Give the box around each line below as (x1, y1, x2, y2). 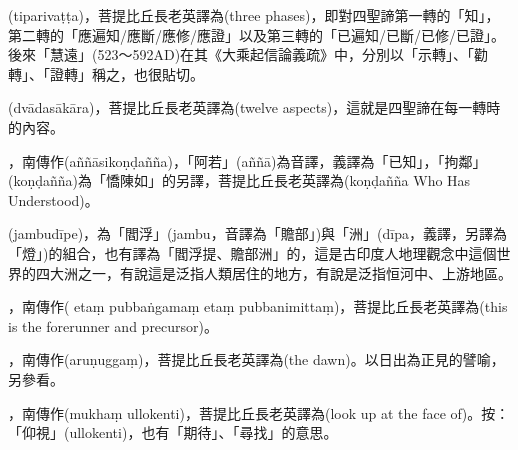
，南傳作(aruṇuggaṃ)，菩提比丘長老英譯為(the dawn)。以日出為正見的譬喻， (8, 349, 505, 370)
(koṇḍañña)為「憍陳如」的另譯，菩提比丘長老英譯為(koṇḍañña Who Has (8, 170, 471, 191)
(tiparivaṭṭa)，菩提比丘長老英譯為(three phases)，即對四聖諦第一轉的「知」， (8, 5, 500, 25)
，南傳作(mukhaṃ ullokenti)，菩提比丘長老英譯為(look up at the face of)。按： (8, 402, 510, 423)
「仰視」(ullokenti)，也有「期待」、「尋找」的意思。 (8, 422, 338, 443)
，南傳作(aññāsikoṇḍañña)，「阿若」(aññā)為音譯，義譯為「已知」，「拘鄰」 (8, 150, 487, 171)
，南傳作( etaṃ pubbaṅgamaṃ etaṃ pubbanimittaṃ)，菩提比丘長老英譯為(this (8, 296, 508, 317)
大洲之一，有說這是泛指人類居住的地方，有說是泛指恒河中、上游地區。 (49, 262, 512, 283)
